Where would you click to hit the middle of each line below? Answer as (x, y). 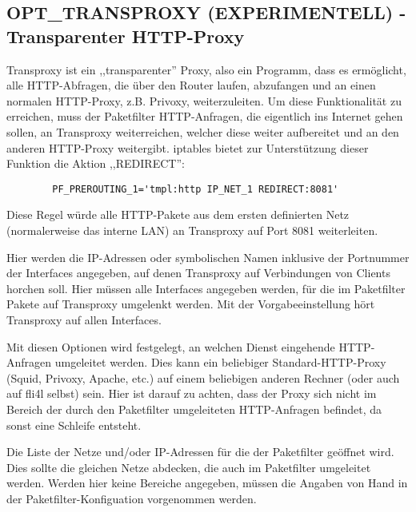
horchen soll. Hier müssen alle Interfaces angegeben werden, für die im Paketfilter (206, 288)
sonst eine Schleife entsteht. (74, 425)
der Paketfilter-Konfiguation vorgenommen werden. (132, 498)
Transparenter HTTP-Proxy (126, 36)
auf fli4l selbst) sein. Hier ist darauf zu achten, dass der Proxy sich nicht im (192, 393)
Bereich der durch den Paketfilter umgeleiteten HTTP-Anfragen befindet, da (194, 409)
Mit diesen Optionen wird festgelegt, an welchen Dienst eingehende (171, 346)
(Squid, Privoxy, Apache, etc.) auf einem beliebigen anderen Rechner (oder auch (203, 377)
